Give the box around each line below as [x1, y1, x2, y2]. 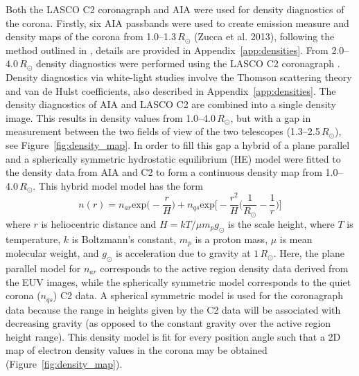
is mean [279, 231, 313, 246]
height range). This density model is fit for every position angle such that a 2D [6, 329, 341, 343]
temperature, [6, 231, 61, 246]
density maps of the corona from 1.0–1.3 [6, 29, 177, 44]
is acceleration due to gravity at [116, 246, 251, 260]
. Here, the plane [273, 246, 344, 260]
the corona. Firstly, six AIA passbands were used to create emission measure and [6, 15, 349, 30]
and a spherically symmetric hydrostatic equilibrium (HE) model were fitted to [6, 151, 341, 165]
